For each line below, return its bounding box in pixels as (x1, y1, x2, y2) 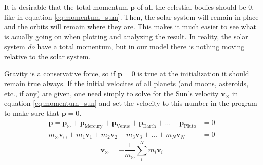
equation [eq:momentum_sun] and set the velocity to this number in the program (4, 98, 257, 108)
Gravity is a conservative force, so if (4, 68, 116, 78)
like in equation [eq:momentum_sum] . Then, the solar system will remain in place (4, 11, 259, 22)
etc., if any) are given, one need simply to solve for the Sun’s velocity (4, 88, 219, 98)
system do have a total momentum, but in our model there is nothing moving (4, 41, 245, 52)
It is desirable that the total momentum (4, 2, 128, 12)
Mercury (84, 123, 103, 129)
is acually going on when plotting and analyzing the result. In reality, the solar (4, 31, 248, 42)
